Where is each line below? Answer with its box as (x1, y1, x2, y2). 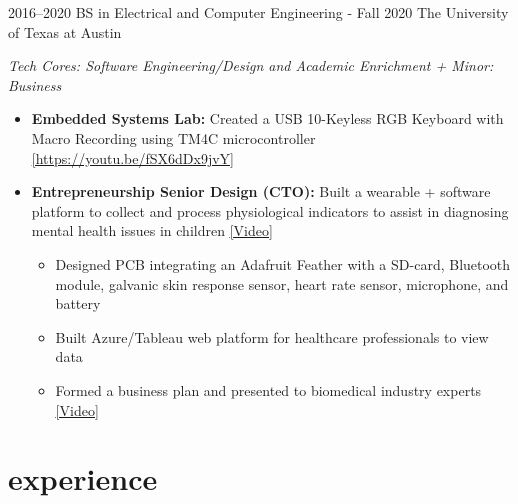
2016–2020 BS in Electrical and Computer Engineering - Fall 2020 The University (8, 2, 509, 22)
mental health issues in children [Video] (31, 220, 273, 241)
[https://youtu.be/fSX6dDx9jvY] (31, 147, 234, 168)
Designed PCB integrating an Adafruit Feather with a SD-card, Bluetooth (55, 253, 511, 274)
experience (8, 458, 158, 499)
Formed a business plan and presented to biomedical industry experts (55, 379, 482, 400)
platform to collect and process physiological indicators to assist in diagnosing (31, 200, 509, 221)
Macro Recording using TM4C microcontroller (31, 127, 316, 148)
